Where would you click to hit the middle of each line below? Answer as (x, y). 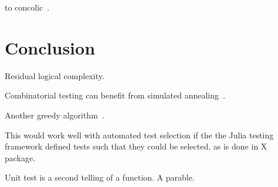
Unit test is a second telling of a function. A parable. (100, 177)
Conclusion (50, 47)
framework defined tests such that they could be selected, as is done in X (136, 146)
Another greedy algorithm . (55, 115)
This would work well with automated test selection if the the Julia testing (139, 135)
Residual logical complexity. (55, 75)
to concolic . (27, 7)
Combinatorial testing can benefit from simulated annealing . (115, 95)
